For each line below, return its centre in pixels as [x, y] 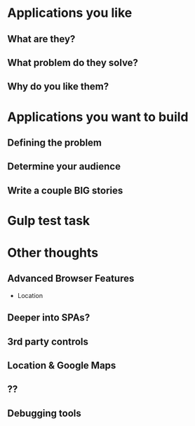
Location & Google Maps [62, 366]
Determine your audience [64, 167]
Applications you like [70, 13]
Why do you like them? [58, 87]
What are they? [41, 39]
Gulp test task [49, 220]
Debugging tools [45, 413]
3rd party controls [48, 341]
